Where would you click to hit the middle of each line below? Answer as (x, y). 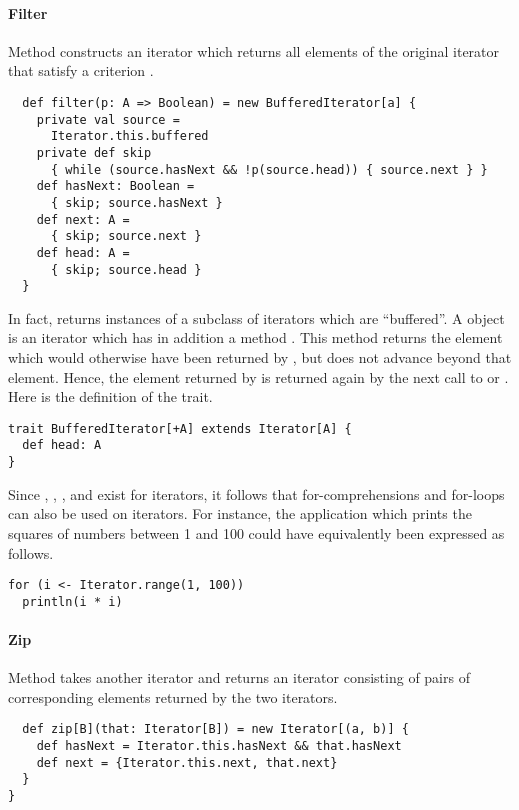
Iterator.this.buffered (129, 136)
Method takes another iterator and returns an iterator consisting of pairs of (239, 677)
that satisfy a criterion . (81, 70)
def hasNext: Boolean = (115, 186)
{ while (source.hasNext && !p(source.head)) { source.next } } (269, 169)
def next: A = (83, 219)
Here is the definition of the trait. (110, 396)
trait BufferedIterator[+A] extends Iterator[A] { (180, 428)
